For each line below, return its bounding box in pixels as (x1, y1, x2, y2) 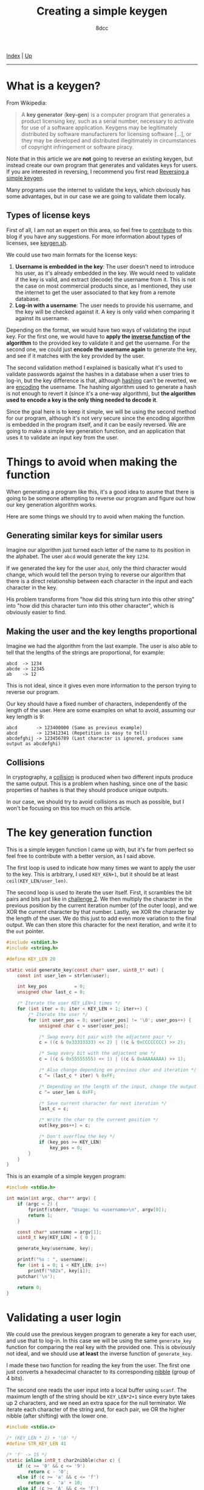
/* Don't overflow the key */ (38, 1133, 115, 1139)
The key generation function (6, 826, 153, 840)
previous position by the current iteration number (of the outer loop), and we (6, 902, 197, 909)
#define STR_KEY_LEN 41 (6, 1441, 67, 1447)
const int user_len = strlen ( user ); (17, 972, 110, 979)
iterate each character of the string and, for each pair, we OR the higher (6, 1406, 185, 1413)
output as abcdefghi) (6, 741, 61, 747)
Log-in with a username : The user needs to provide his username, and (15, 301, 193, 309)
